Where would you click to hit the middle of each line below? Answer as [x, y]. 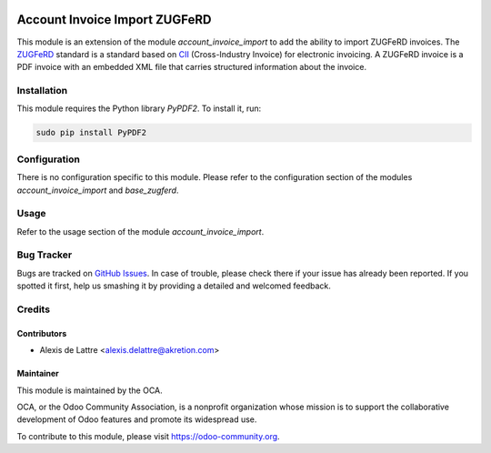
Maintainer [38, 374]
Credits [33, 309]
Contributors [42, 333]
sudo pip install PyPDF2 [91, 133]
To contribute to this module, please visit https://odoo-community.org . [149, 436]
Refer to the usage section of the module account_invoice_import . [140, 231]
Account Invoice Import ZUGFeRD [114, 20]
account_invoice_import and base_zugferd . [98, 190]
